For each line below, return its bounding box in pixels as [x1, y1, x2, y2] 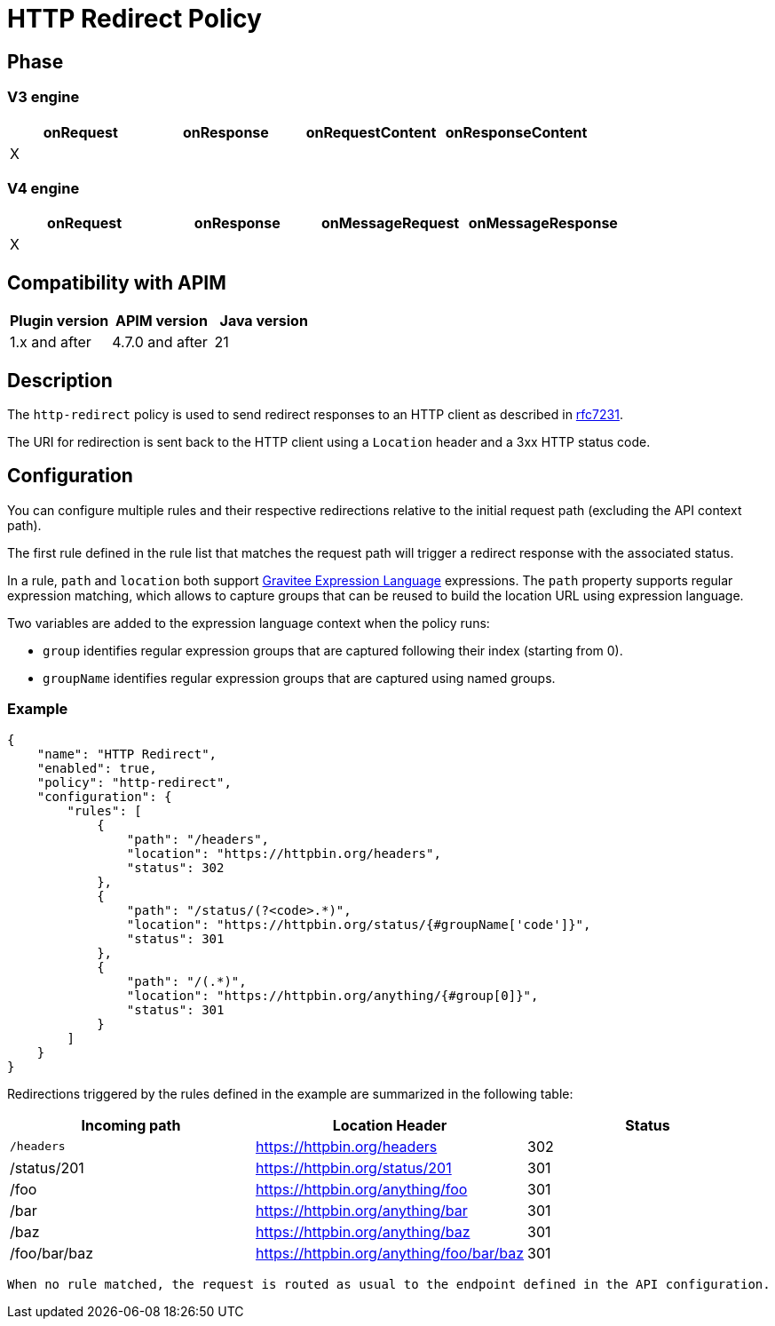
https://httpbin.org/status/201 [255, 1158, 452, 1177]
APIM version [115, 312, 208, 330]
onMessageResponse [468, 214, 618, 233]
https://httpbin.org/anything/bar [255, 1201, 468, 1219]
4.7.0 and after [112, 333, 208, 352]
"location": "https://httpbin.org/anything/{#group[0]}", [126, 988, 539, 1003]
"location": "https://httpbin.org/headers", [126, 846, 441, 861]
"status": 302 [126, 860, 225, 875]
